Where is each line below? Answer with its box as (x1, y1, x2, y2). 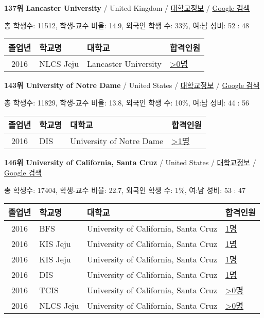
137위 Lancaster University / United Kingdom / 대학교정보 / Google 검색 (4, 3, 250, 13)
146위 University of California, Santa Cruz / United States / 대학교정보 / (4, 157, 256, 168)
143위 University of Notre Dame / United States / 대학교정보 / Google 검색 (4, 80, 260, 91)
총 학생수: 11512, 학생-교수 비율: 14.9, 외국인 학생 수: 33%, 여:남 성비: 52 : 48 (4, 20, 250, 30)
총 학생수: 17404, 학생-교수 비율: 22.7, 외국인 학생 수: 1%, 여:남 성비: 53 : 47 (4, 184, 246, 195)
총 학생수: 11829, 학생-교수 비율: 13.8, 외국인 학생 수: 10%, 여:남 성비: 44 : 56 (4, 97, 250, 108)
